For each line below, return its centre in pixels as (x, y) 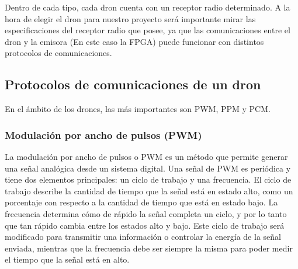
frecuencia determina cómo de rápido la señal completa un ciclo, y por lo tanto (146, 213)
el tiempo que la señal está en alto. (67, 259)
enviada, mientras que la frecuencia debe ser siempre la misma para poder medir (149, 248)
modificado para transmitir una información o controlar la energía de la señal (143, 237)
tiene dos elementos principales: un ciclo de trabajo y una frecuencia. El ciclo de (148, 179)
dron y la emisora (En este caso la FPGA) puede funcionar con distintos (134, 41)
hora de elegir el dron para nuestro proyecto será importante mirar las (130, 18)
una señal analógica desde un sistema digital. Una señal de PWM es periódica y (148, 168)
